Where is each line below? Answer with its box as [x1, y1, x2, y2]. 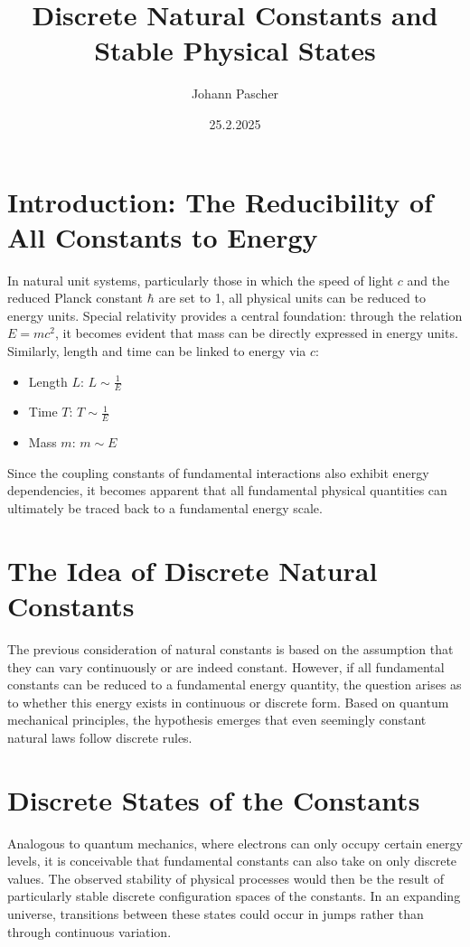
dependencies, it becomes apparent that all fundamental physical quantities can [7, 481, 447, 500]
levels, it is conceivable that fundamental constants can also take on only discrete [7, 851, 457, 870]
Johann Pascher [191, 84, 279, 103]
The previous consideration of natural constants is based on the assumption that [7, 639, 454, 658]
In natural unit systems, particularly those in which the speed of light [7, 270, 394, 289]
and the [407, 270, 450, 289]
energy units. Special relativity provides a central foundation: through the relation [7, 305, 463, 324]
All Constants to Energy [7, 218, 318, 255]
